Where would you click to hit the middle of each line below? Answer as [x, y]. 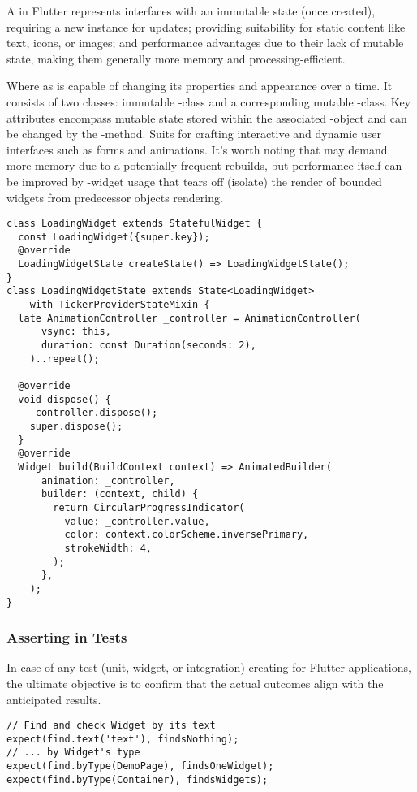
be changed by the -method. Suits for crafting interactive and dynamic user [194, 134]
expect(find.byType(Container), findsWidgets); [138, 779]
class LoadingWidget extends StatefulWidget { [134, 224]
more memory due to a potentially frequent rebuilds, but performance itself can [204, 165]
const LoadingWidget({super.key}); [114, 237]
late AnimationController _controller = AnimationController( [189, 318]
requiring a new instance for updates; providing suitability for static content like [206, 26]
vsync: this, [76, 332]
